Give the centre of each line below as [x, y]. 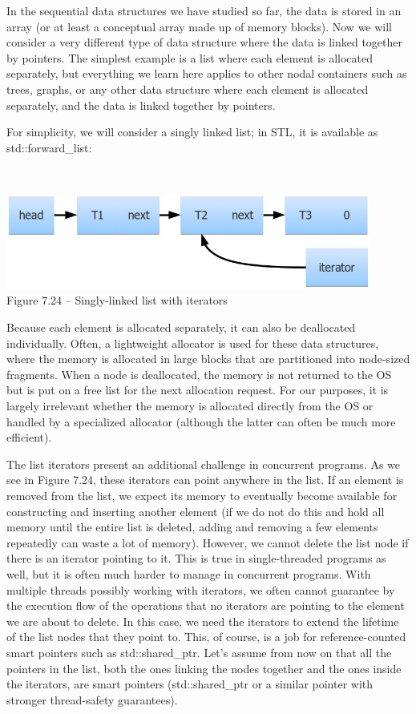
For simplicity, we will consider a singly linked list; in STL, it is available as [192, 132]
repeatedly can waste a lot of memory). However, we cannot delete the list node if [208, 542]
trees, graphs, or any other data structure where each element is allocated [188, 89]
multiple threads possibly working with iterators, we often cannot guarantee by [201, 589]
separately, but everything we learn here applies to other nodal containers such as [207, 73]
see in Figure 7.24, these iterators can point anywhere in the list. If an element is [205, 480]
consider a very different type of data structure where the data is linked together [204, 42]
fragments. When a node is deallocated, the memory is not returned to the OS [199, 374]
